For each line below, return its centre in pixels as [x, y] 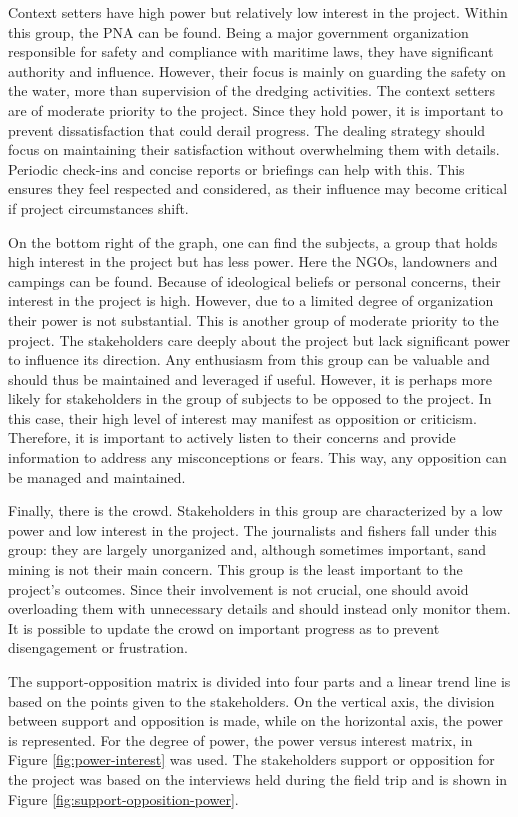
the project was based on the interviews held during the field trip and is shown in [258, 778]
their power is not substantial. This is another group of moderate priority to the [253, 319]
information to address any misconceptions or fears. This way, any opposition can [257, 457]
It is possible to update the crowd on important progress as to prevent [224, 627]
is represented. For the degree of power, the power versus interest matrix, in [240, 739]
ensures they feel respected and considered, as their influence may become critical [258, 188]
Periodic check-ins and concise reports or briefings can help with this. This [236, 168]
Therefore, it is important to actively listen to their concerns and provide [232, 437]
